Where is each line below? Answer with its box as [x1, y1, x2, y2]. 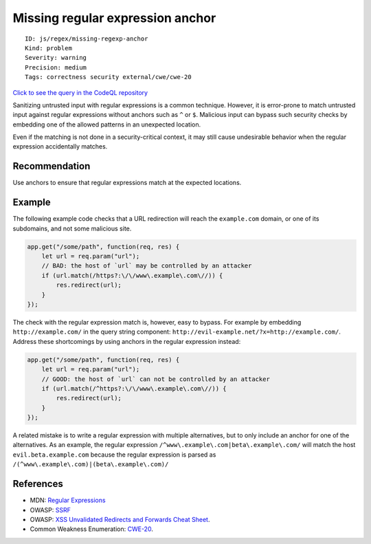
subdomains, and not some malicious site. [12, 224, 132, 232]
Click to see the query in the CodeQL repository [12, 88, 148, 96]
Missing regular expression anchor [12, 10, 216, 25]
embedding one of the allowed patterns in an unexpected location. [12, 120, 201, 129]
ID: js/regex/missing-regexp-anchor [25, 34, 148, 43]
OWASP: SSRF [30, 505, 71, 514]
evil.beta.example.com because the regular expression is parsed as [12, 450, 216, 459]
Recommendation [12, 160, 91, 172]
